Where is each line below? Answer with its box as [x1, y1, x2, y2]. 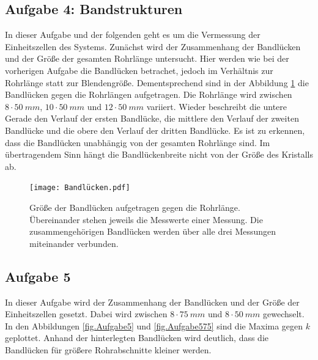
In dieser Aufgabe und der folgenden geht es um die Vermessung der [5, 28, 261, 41]
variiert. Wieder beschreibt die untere [146, 100, 287, 112]
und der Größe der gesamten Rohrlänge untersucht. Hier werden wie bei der [5, 52, 289, 65]
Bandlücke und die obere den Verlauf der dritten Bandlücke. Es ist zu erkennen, [5, 123, 305, 136]
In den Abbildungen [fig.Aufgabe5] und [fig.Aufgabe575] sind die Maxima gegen [5, 319, 303, 332]
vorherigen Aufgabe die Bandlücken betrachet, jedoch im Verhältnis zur [5, 64, 273, 76]
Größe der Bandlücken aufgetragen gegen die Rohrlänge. [29, 200, 240, 213]
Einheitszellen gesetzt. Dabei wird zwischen [5, 307, 168, 320]
